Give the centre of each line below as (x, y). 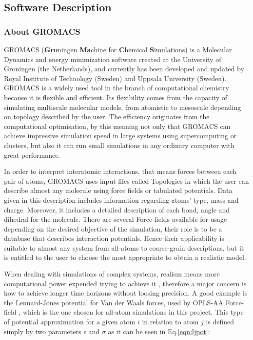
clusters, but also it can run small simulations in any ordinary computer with (119, 145)
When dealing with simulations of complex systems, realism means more (112, 274)
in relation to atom (170, 322)
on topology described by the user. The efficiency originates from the (107, 117)
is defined (220, 322)
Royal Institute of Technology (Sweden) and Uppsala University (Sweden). (115, 78)
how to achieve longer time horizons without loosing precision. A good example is (126, 293)
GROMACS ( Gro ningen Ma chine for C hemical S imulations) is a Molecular (118, 49)
